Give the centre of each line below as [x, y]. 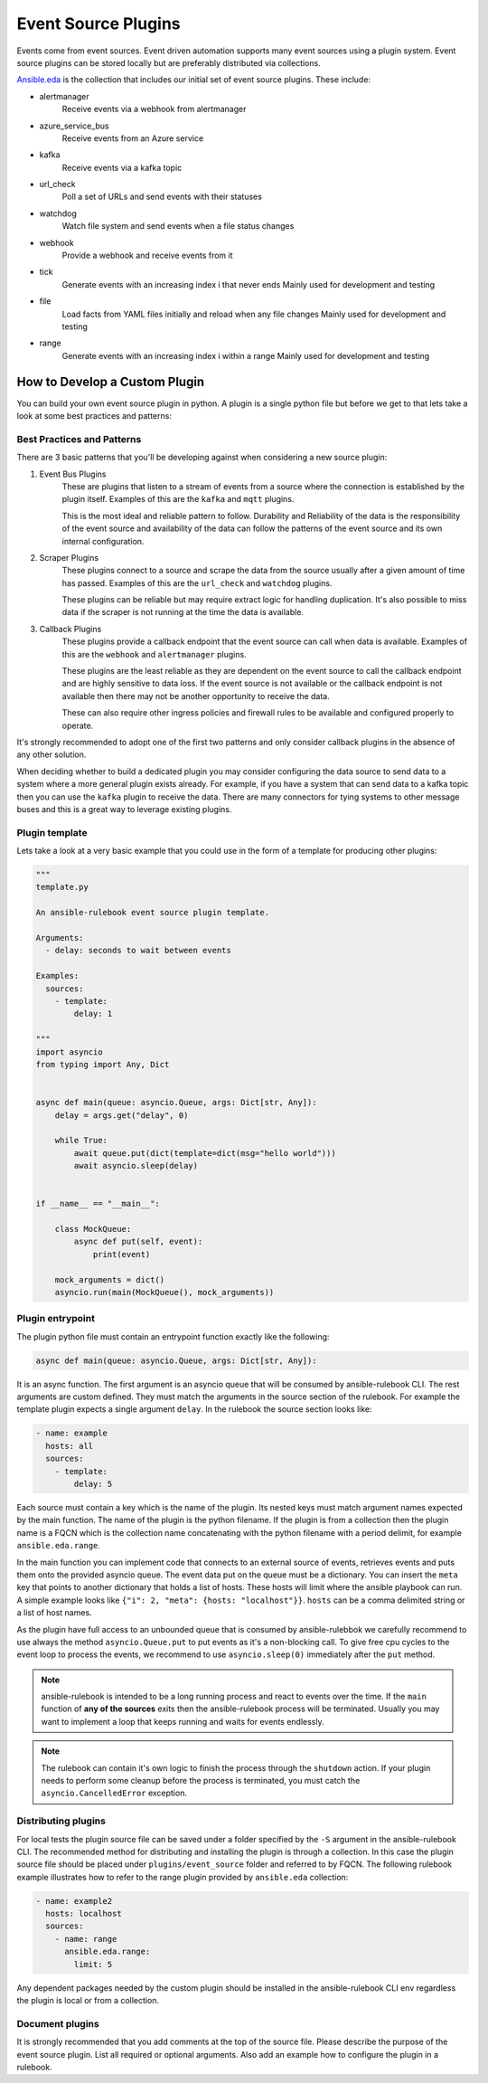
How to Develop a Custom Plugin [111, 381]
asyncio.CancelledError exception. [114, 1793]
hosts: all [70, 1446]
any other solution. [52, 754]
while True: [81, 1141]
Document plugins [58, 2023]
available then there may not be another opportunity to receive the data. [196, 696]
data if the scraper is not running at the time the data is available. [183, 612]
